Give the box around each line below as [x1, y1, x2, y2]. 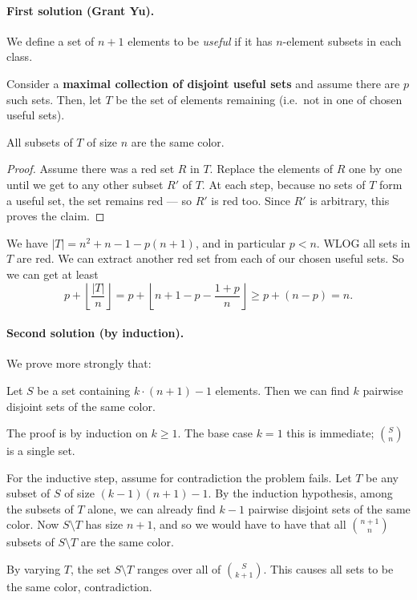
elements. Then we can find [215, 381, 350, 398]
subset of [6, 485, 51, 501]
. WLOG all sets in [316, 234, 411, 251]
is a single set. [6, 442, 75, 459]
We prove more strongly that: [6, 355, 152, 372]
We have [6, 234, 48, 251]
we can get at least [6, 265, 99, 282]
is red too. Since [211, 191, 290, 208]
